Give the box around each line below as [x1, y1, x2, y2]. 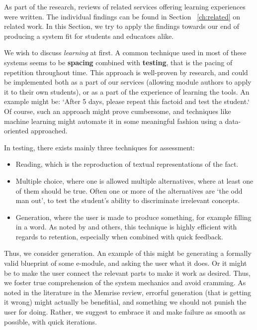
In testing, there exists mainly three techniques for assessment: [4, 142, 195, 152]
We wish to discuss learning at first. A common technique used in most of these [4, 47, 247, 58]
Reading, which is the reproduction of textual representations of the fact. [15, 159, 239, 169]
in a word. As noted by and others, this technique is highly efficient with [15, 221, 237, 232]
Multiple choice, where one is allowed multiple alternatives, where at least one [15, 175, 254, 186]
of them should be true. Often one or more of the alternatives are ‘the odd [15, 185, 243, 196]
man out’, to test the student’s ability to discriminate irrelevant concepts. [15, 195, 240, 206]
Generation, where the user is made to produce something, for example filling [15, 212, 252, 222]
